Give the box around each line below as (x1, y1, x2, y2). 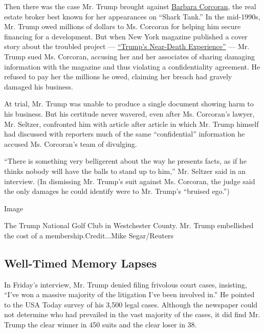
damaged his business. (4, 81, 73, 92)
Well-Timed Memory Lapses (4, 255, 157, 271)
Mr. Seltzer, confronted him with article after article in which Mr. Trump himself (4, 118, 259, 129)
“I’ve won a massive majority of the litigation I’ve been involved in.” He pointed (4, 289, 255, 300)
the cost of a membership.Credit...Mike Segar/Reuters (4, 230, 174, 240)
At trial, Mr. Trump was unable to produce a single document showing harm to (4, 98, 254, 109)
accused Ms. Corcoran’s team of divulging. (4, 138, 137, 149)
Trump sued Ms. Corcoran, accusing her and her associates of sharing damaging (4, 51, 255, 61)
